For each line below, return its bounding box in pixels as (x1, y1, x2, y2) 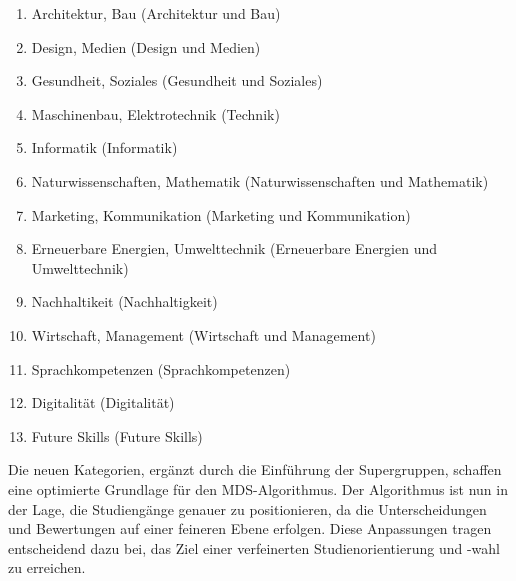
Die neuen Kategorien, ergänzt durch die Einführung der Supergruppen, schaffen (8, 459, 502, 480)
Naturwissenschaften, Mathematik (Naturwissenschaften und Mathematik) (31, 170, 489, 191)
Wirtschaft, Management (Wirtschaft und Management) (31, 324, 376, 345)
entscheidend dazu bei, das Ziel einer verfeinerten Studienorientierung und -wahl (8, 537, 500, 558)
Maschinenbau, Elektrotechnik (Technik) (31, 103, 280, 124)
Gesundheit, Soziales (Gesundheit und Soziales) (31, 70, 323, 91)
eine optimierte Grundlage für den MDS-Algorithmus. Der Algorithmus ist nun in (8, 478, 508, 499)
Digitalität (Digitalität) (31, 392, 175, 413)
